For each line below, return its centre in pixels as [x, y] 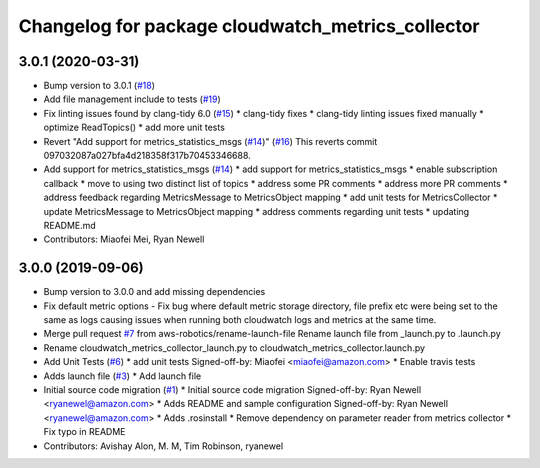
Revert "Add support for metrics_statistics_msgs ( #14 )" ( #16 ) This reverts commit [210, 141]
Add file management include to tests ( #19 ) [132, 99]
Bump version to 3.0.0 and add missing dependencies [154, 292]
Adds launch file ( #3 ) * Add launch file [122, 376]
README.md [70, 225]
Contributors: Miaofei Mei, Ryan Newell [124, 239]
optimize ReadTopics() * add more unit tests [134, 127]
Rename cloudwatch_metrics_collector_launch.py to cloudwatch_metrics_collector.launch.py [234, 347]
